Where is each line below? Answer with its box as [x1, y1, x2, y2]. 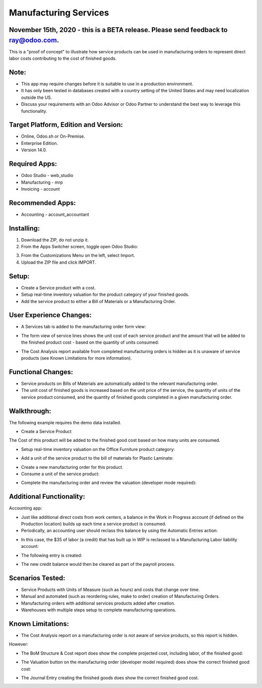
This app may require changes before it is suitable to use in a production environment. [21, 80, 194, 87]
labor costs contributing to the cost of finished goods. [9, 56, 117, 62]
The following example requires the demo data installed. [9, 419, 121, 425]
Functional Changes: [9, 368, 73, 376]
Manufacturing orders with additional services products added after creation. [21, 600, 176, 606]
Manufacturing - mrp [21, 179, 63, 185]
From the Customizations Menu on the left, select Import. [21, 253, 135, 258]
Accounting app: [9, 505, 42, 511]
